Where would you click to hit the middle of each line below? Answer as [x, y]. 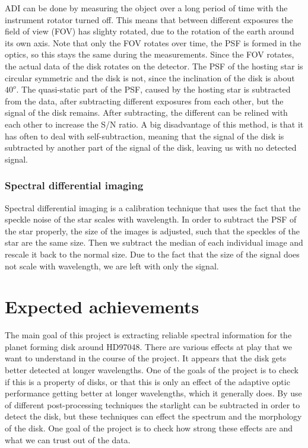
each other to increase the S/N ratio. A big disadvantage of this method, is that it [154, 124]
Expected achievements [102, 306]
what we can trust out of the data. [68, 439]
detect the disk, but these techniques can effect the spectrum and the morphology [153, 416]
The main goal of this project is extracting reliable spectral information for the [148, 335]
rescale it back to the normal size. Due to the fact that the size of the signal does [152, 254]
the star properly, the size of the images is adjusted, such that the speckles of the [152, 231]
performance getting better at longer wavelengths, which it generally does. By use [153, 393]
